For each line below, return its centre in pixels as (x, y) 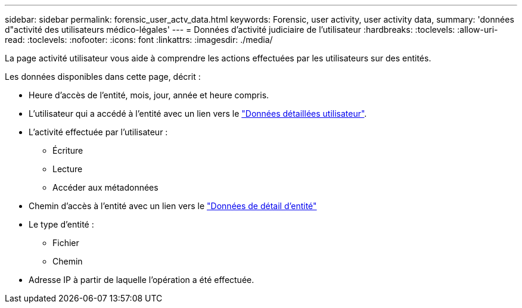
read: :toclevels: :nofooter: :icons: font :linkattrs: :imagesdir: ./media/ (139, 40)
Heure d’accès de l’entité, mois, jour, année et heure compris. (149, 95)
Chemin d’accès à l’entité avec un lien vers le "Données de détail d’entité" (173, 206)
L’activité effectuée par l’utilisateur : (98, 132)
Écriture (68, 150)
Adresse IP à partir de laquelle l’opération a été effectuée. (142, 280)
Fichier (66, 243)
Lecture (68, 169)
